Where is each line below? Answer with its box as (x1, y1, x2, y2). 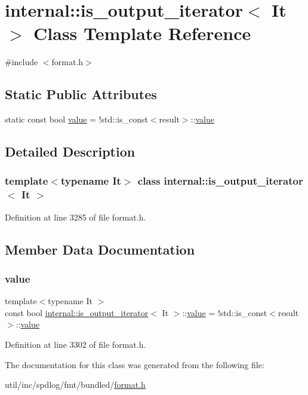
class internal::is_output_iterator (137, 173, 303, 188)
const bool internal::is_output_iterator (5, 306, 149, 319)
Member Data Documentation (5, 240, 195, 258)
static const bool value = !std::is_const (5, 113, 148, 125)
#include (5, 56, 38, 68)
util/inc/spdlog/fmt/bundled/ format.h (5, 378, 146, 391)
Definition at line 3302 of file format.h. (5, 338, 146, 350)
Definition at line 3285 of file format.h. (5, 210, 146, 223)
